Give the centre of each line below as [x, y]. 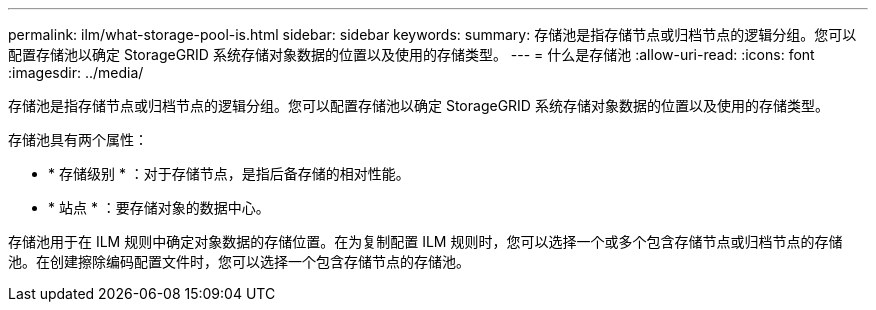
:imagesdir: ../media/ [76, 72]
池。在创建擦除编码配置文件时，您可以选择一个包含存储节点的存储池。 [239, 261]
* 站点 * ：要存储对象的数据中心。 [159, 207]
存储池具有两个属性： [78, 139]
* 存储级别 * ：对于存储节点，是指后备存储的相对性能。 [229, 173]
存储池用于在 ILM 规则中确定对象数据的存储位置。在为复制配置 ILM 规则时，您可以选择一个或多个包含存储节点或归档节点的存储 [425, 241]
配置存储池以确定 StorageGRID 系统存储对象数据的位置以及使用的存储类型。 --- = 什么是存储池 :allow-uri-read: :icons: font [411, 54]
